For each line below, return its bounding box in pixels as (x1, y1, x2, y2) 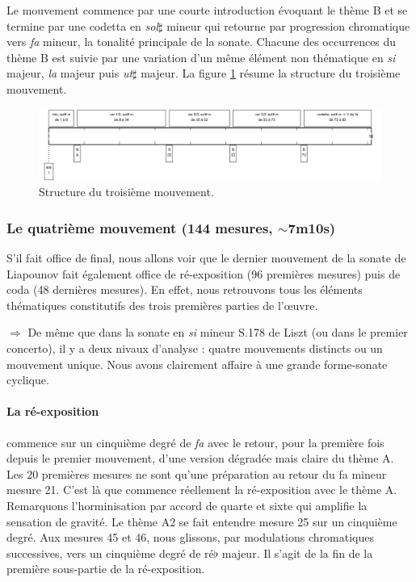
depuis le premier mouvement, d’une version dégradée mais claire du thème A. (6, 450, 394, 467)
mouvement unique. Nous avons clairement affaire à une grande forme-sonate (6, 355, 388, 372)
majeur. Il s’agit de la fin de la (221, 544, 373, 561)
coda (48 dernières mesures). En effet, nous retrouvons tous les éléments (6, 281, 363, 298)
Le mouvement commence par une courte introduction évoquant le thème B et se (6, 2, 408, 18)
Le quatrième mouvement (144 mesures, (6, 217, 273, 237)
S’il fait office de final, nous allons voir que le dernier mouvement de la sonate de (6, 249, 406, 266)
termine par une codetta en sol (6, 17, 159, 34)
